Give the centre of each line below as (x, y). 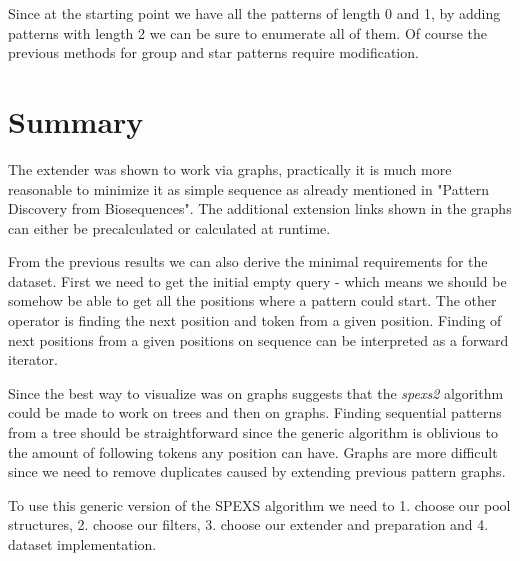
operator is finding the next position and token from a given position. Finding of (255, 320)
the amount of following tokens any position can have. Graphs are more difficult (253, 451)
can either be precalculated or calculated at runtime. (169, 227)
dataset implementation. (82, 544)
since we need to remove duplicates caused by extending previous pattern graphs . (257, 471)
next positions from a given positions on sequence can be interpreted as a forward (258, 339)
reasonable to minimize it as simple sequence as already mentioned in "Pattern (249, 188)
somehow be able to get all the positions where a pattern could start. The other (252, 300)
